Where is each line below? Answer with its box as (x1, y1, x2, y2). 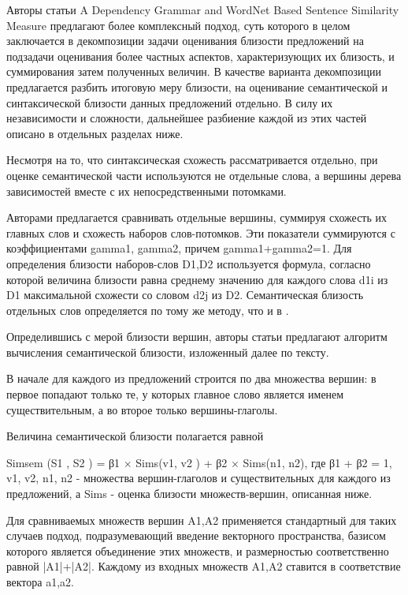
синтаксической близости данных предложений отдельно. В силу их (6, 94, 333, 110)
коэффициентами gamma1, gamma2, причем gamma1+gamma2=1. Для (6, 240, 352, 256)
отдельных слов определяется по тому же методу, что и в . (6, 301, 289, 318)
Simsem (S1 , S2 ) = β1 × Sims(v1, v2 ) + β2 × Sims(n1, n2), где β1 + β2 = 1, (6, 454, 392, 470)
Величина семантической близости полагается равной (6, 428, 264, 444)
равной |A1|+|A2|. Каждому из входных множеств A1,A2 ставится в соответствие (6, 558, 401, 574)
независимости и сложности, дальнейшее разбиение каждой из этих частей (6, 110, 367, 126)
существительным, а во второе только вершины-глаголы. (6, 401, 278, 417)
